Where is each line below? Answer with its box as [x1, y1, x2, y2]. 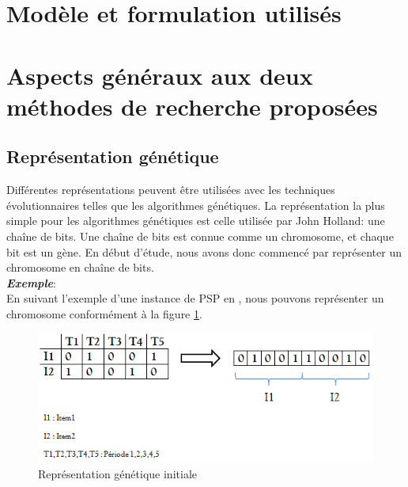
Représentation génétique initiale [38, 465, 197, 481]
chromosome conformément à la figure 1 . [6, 305, 202, 321]
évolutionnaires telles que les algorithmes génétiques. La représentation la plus [6, 196, 385, 213]
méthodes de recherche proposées [6, 89, 378, 122]
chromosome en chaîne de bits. [6, 259, 154, 276]
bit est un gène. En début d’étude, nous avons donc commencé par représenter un [6, 243, 402, 260]
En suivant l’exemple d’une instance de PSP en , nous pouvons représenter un [6, 290, 384, 306]
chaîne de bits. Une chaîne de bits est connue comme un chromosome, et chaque [6, 227, 394, 244]
